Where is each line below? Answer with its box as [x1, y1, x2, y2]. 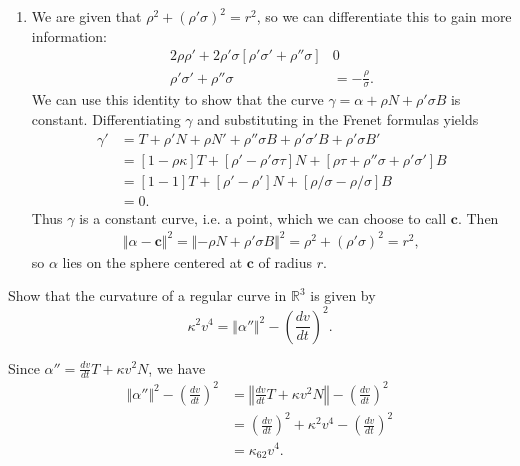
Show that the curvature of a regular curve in [8, 285, 287, 306]
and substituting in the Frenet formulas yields [197, 108, 479, 129]
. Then [457, 207, 499, 228]
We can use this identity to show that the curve [31, 89, 324, 110]
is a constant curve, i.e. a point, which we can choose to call [79, 207, 447, 228]
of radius [258, 251, 312, 272]
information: [31, 25, 107, 46]
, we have [148, 357, 206, 378]
